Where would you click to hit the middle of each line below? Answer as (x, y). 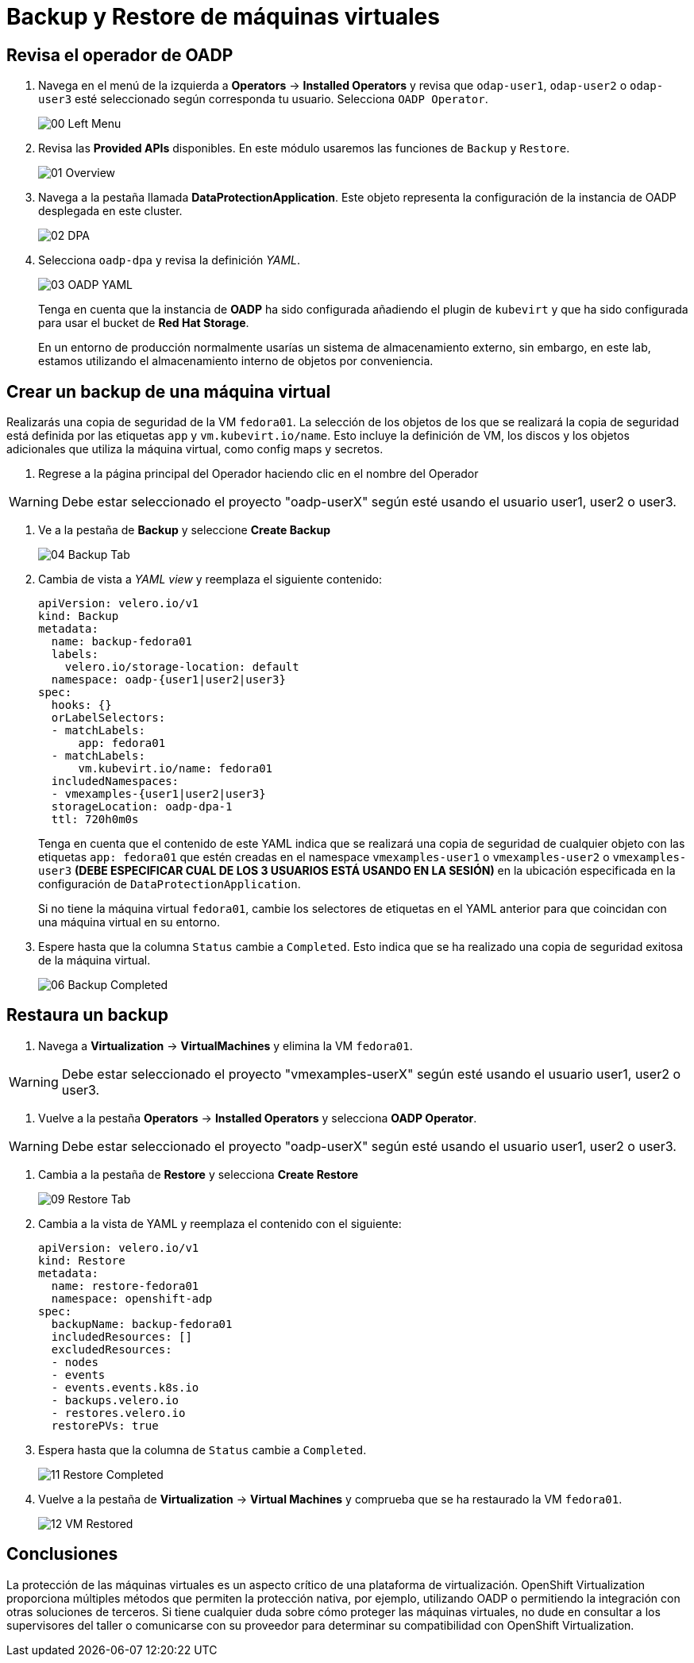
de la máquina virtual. (94, 960)
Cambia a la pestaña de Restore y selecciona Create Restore (199, 1174)
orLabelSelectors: (108, 718)
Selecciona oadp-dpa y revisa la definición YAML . (170, 260)
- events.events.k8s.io (125, 1387)
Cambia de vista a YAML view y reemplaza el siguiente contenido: (210, 579)
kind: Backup (79, 616)
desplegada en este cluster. (110, 211)
